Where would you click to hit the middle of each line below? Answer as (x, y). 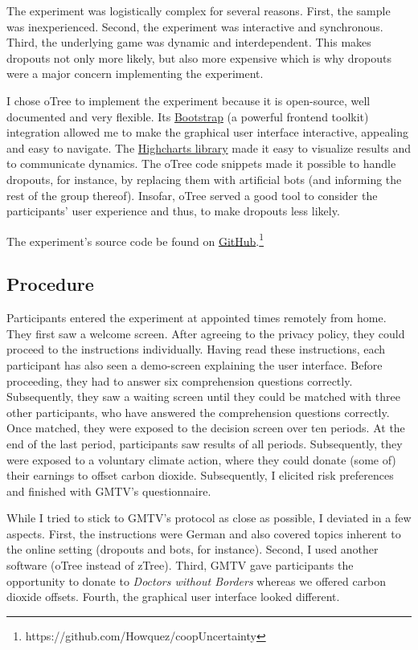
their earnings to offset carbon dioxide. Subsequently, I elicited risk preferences (200, 475)
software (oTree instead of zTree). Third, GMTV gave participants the (180, 565)
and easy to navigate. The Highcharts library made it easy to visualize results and (209, 147)
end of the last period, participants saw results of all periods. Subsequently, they (205, 443)
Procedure (50, 284)
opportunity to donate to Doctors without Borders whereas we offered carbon (197, 581)
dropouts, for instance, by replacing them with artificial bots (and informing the (204, 179)
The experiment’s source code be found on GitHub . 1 (135, 239)
